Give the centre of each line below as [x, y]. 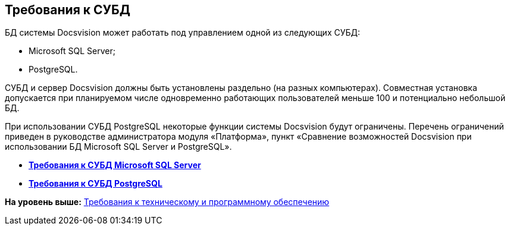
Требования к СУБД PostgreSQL [96, 184]
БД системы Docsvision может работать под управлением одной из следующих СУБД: [183, 33]
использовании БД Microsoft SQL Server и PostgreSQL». [118, 147]
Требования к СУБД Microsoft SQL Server [115, 165]
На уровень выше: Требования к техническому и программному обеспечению [167, 202]
